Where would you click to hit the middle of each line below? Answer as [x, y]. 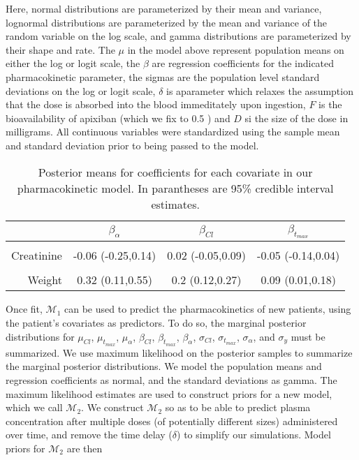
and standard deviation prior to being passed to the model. [132, 145]
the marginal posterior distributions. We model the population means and [164, 366]
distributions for [40, 336]
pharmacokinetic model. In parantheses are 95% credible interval [175, 188]
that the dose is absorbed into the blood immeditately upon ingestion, [156, 104]
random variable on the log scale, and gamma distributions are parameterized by [178, 36]
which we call [34, 407]
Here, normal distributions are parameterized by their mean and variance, [164, 8]
